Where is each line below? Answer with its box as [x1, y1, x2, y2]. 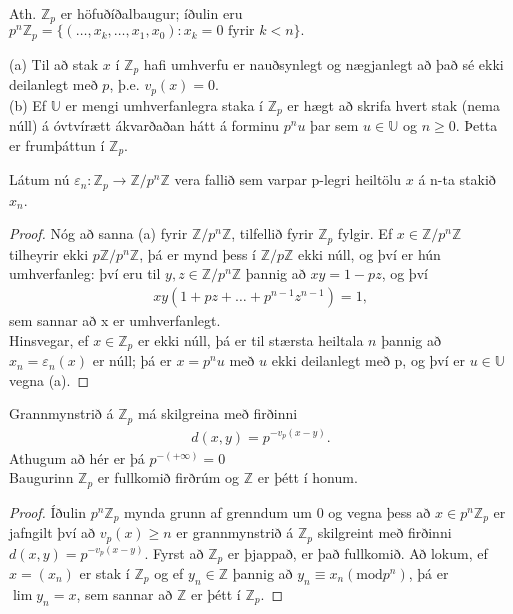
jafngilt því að [9, 522, 95, 543]
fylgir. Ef [337, 223, 393, 244]
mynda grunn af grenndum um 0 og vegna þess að [124, 501, 431, 522]
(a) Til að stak [9, 53, 99, 74]
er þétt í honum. [257, 467, 358, 488]
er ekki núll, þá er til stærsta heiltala [137, 329, 364, 350]
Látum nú [9, 169, 70, 190]
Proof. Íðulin [9, 501, 86, 522]
